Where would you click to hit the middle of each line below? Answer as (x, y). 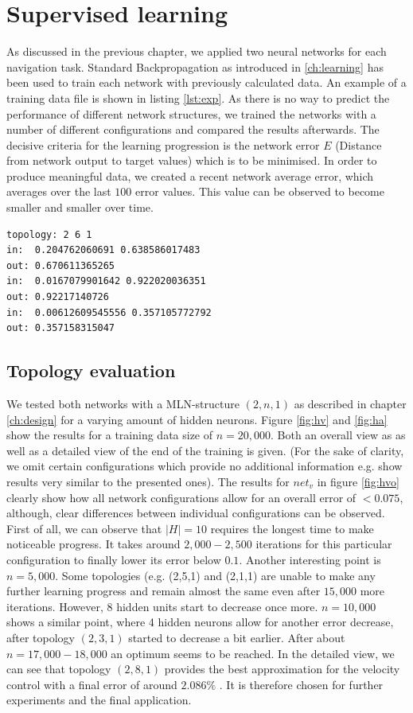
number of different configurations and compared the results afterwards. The (193, 129)
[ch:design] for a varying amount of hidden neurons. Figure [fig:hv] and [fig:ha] (197, 419)
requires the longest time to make (292, 528)
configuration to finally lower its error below (114, 559)
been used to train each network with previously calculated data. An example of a (206, 82)
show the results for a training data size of (110, 435)
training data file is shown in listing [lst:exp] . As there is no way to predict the (198, 97)
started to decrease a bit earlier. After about (237, 637)
